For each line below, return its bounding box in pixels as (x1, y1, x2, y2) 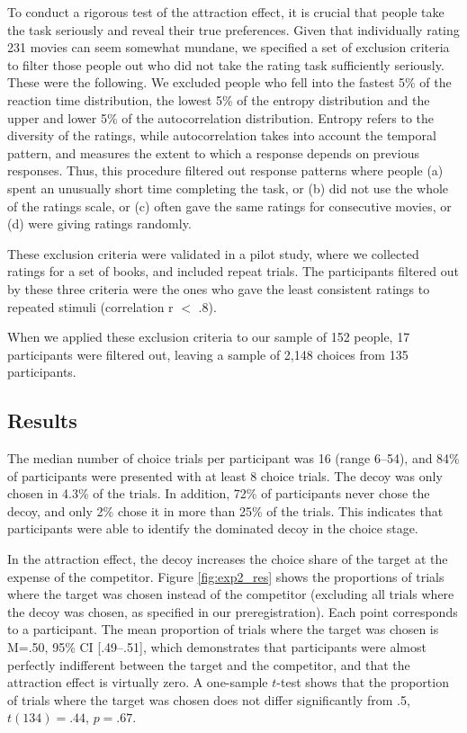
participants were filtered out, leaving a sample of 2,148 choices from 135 (7, 344, 409, 363)
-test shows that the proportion (276, 673, 449, 692)
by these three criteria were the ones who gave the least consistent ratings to (7, 279, 430, 298)
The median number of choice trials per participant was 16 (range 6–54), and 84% (7, 449, 460, 468)
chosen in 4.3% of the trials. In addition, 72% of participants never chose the (7, 484, 430, 503)
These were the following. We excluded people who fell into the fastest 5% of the (7, 73, 452, 92)
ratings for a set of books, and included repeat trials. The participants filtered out (7, 262, 459, 281)
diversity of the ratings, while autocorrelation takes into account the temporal (7, 126, 436, 145)
